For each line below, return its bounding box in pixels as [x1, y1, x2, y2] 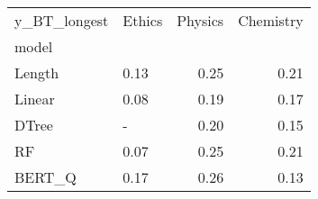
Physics [177, 10, 224, 31]
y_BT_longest [14, 10, 109, 31]
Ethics [123, 10, 163, 31]
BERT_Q [14, 167, 77, 187]
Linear [14, 88, 55, 109]
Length [14, 62, 59, 83]
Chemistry [238, 10, 304, 31]
